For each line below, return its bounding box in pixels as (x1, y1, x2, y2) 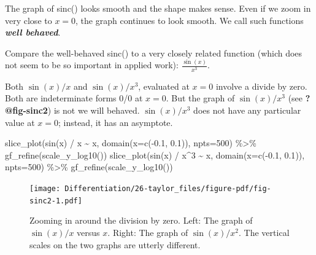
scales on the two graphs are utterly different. (29, 238, 201, 251)
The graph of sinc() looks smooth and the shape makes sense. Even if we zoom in (5, 2, 311, 14)
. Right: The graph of (107, 226, 188, 238)
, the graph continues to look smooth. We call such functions (75, 14, 304, 26)
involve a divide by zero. (215, 79, 307, 92)
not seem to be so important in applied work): (5, 58, 179, 71)
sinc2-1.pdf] (29, 196, 82, 205)
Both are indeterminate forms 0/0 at (5, 92, 143, 104)
